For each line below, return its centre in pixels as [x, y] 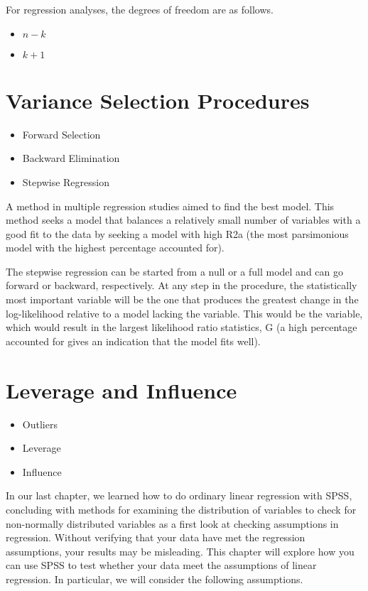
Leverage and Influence [121, 390]
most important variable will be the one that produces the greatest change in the [182, 299]
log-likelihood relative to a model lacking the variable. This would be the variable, [184, 313]
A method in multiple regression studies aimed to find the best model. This [170, 206]
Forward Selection [61, 134]
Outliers [40, 424]
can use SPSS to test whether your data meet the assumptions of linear [161, 565]
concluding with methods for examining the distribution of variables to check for [181, 509]
